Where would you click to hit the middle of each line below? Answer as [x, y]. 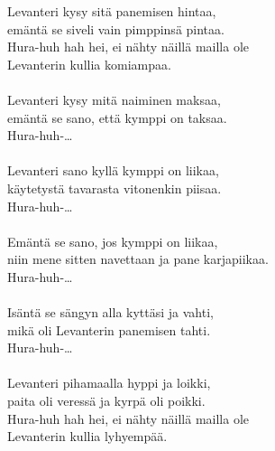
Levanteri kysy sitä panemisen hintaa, [112, 11]
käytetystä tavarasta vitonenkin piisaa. [115, 188]
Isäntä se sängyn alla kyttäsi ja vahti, [110, 312]
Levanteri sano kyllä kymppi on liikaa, [113, 170]
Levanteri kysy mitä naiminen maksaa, [114, 99]
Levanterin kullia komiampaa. [89, 64]
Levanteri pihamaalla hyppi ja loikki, [109, 383]
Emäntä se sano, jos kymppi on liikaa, [113, 241]
